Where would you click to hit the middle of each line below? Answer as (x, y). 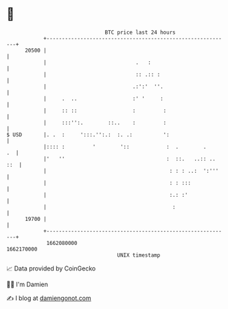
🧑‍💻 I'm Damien (27, 284)
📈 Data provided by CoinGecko (51, 268)
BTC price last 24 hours (140, 32)
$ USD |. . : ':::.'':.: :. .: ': (88, 135)
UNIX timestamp (139, 255)
